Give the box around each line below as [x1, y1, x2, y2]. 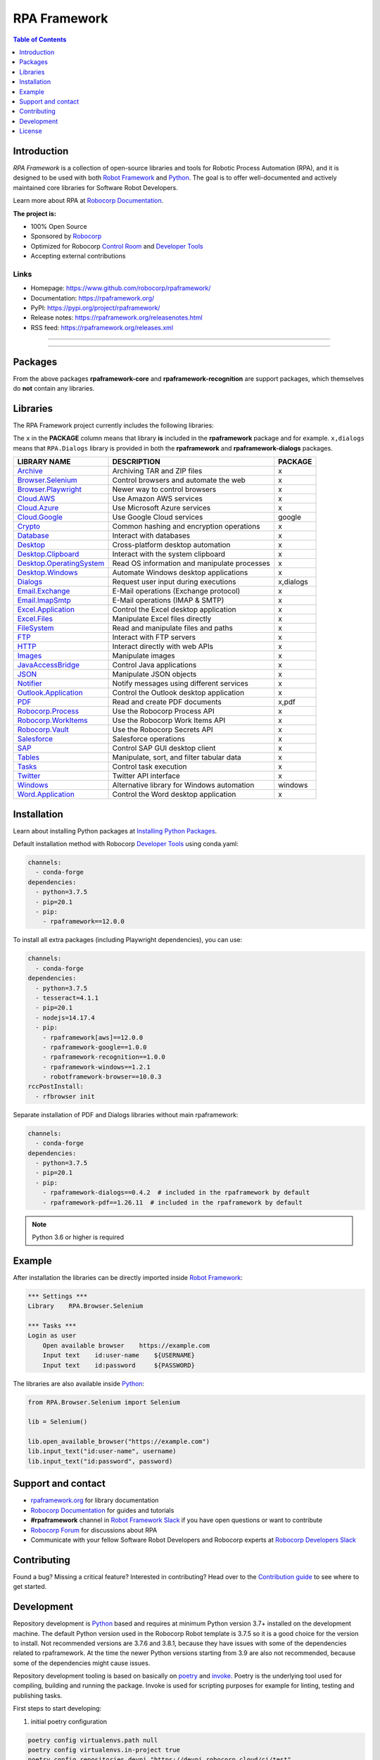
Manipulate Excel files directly [112, 614, 212, 624]
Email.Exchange [17, 586, 70, 596]
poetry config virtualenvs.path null [27, 1736, 158, 1744]
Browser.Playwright [17, 484, 82, 494]
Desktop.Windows [17, 567, 78, 577]
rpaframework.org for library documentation [30, 1496, 159, 1504]
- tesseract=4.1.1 [35, 993, 99, 1002]
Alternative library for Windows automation [112, 780, 255, 790]
